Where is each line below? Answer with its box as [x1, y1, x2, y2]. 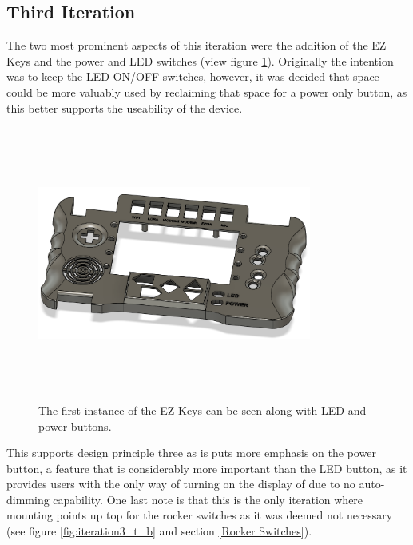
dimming [6, 491, 50, 507]
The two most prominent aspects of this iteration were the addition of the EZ [6, 37, 387, 54]
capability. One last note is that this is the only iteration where [53, 491, 363, 507]
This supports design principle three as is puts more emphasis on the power [6, 444, 376, 461]
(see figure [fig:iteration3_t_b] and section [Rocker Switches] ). [6, 523, 312, 539]
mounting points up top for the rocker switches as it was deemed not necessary [6, 507, 393, 523]
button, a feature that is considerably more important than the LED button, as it [6, 459, 407, 476]
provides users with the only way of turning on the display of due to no [6, 475, 355, 492]
